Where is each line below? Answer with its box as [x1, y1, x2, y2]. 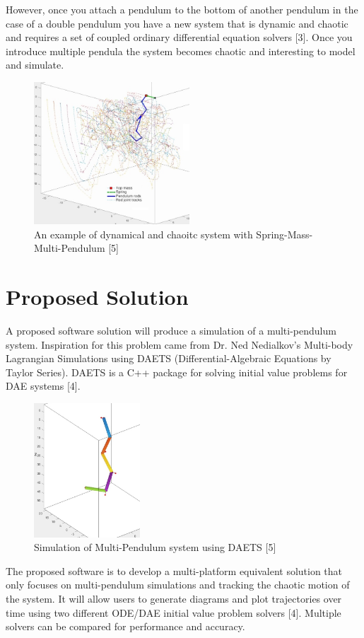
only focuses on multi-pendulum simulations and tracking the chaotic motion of [6, 577, 350, 592]
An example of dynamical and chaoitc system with [34, 226, 253, 241]
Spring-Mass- [256, 226, 313, 241]
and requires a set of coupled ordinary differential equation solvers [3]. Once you [6, 30, 353, 45]
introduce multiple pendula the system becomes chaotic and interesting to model [6, 43, 356, 58]
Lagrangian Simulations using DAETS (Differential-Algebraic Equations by [6, 351, 331, 366]
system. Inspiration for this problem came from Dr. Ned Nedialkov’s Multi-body [6, 337, 353, 352]
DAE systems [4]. [6, 378, 81, 393]
